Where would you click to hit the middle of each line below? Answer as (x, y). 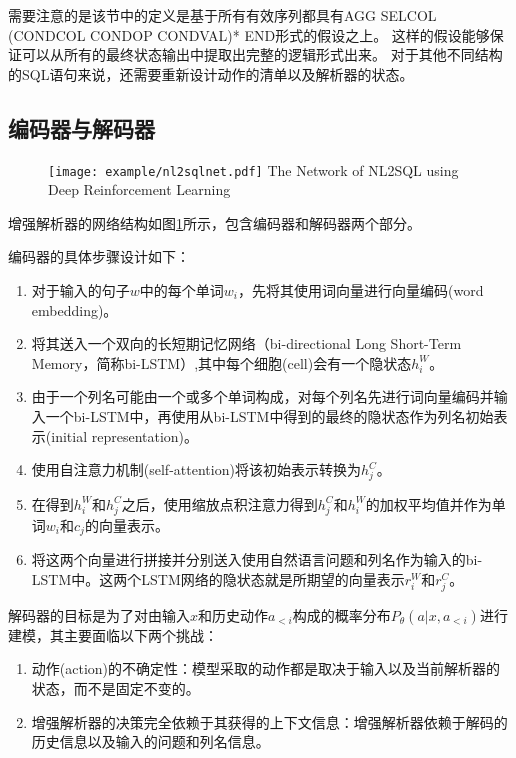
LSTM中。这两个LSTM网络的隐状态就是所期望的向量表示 (218, 578)
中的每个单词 (181, 290)
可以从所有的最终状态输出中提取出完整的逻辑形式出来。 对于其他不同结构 (262, 54)
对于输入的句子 (80, 290)
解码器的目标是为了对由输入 (99, 614)
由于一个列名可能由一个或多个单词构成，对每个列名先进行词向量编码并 (262, 396)
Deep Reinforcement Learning (139, 189)
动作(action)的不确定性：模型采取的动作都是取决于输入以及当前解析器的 (266, 668)
